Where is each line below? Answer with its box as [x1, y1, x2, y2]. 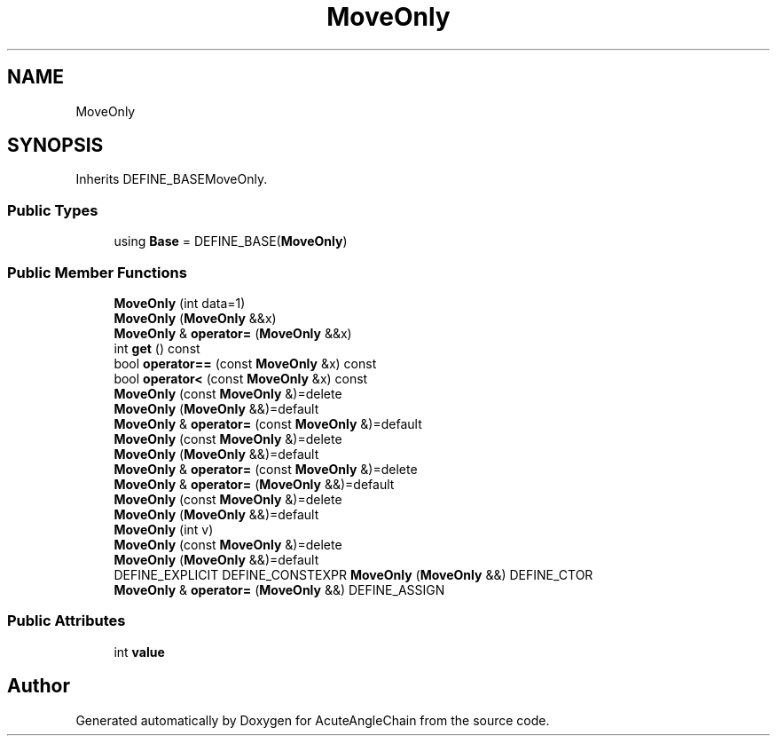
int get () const [114, 340, 200, 356]
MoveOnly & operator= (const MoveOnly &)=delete [114, 461, 418, 477]
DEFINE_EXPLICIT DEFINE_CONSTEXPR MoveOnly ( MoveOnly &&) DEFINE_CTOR [114, 566, 593, 582]
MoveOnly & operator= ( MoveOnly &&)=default [114, 476, 395, 492]
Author [7, 675, 70, 698]
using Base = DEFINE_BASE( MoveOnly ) [114, 233, 348, 249]
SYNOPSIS [7, 134, 104, 157]
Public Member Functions [7, 263, 187, 281]
